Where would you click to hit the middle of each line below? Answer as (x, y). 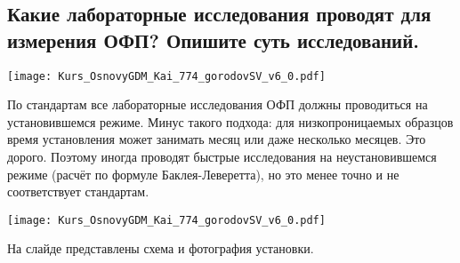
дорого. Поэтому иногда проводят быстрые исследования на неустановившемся (222, 157)
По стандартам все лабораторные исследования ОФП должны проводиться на (218, 104)
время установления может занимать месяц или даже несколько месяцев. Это (217, 139)
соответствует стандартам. (78, 191)
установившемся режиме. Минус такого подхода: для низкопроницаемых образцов (230, 121)
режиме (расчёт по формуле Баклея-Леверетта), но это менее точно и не (203, 174)
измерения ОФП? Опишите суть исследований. (213, 40)
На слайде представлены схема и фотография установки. (161, 248)
